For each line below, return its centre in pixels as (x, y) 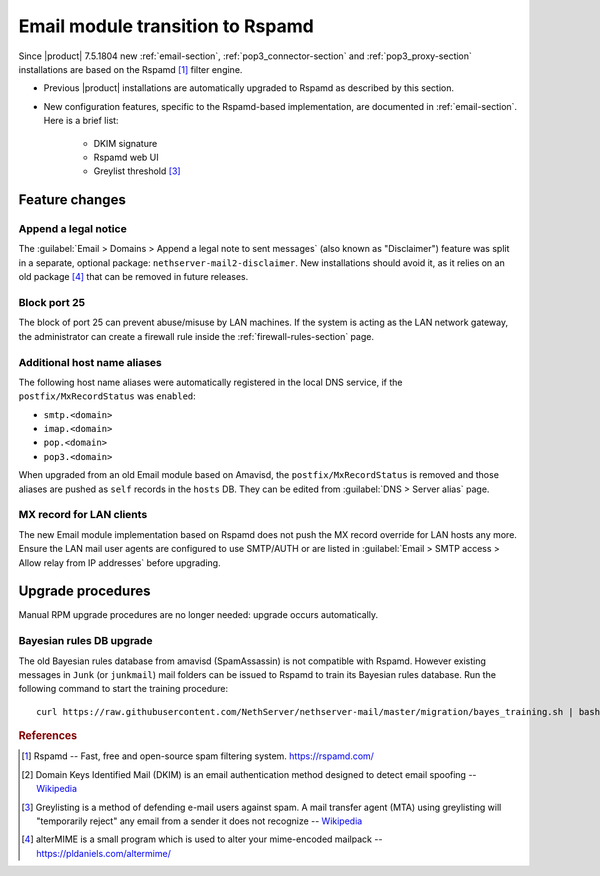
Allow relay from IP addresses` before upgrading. (119, 562)
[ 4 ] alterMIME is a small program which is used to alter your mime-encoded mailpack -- (202, 839)
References (48, 736)
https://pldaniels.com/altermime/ (104, 853)
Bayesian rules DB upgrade (85, 641)
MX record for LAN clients (83, 515)
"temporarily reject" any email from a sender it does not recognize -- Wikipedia (199, 821)
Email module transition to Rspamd (166, 26)
